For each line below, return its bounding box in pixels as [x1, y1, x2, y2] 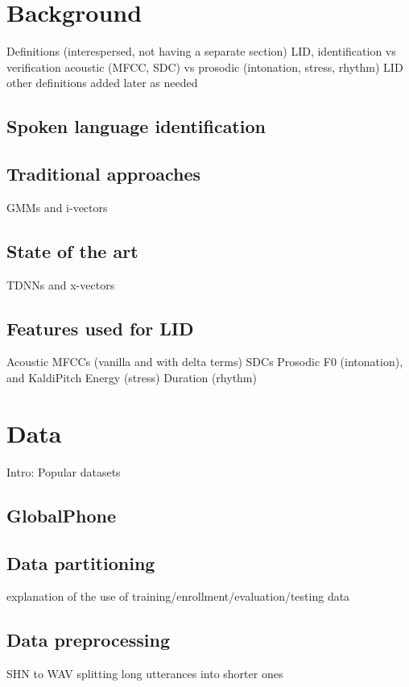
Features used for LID [6, 315, 194, 340]
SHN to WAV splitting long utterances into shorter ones [6, 665, 283, 682]
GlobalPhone [6, 502, 117, 527]
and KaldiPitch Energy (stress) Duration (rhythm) [6, 369, 257, 386]
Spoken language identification [6, 114, 266, 139]
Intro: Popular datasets [6, 463, 121, 480]
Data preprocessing [6, 627, 171, 652]
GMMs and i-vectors [6, 198, 108, 215]
